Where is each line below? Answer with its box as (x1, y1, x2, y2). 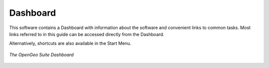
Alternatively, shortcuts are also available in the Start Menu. (9, 40, 132, 46)
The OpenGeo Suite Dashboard (9, 52, 74, 58)
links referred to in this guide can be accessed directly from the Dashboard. (9, 31, 164, 37)
